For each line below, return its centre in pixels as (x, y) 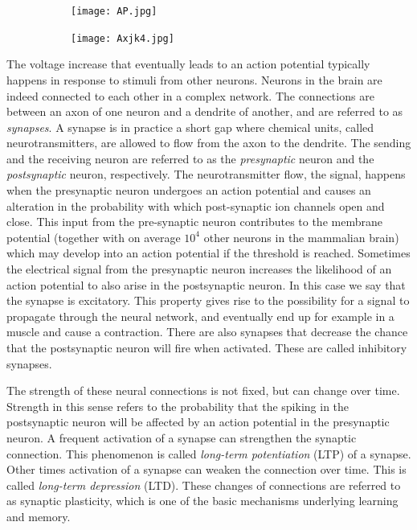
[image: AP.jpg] (114, 11)
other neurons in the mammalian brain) (301, 237)
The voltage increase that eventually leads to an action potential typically (188, 64)
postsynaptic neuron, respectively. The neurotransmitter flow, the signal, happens (206, 174)
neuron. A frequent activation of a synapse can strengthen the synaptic (182, 437)
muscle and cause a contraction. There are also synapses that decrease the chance (207, 332)
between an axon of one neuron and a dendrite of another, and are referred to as (205, 111)
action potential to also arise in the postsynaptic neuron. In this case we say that (206, 284)
